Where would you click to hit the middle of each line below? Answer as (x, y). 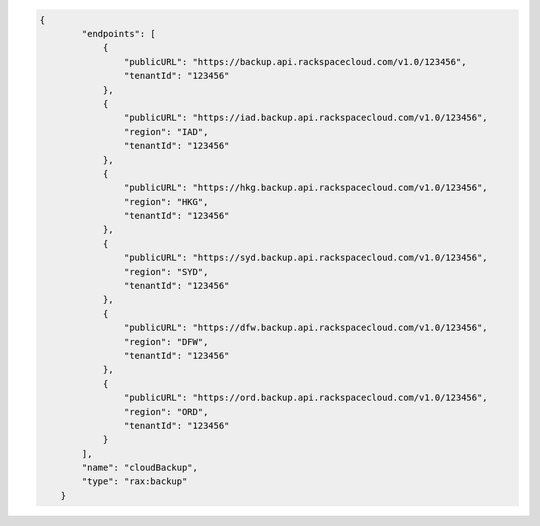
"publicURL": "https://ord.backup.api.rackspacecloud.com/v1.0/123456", (306, 398)
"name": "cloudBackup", (140, 468)
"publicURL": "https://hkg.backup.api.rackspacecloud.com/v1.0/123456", (306, 188)
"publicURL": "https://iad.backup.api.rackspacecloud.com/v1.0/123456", (306, 118)
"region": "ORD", (166, 411)
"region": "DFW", (166, 341)
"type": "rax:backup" (134, 481)
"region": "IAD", (166, 131)
